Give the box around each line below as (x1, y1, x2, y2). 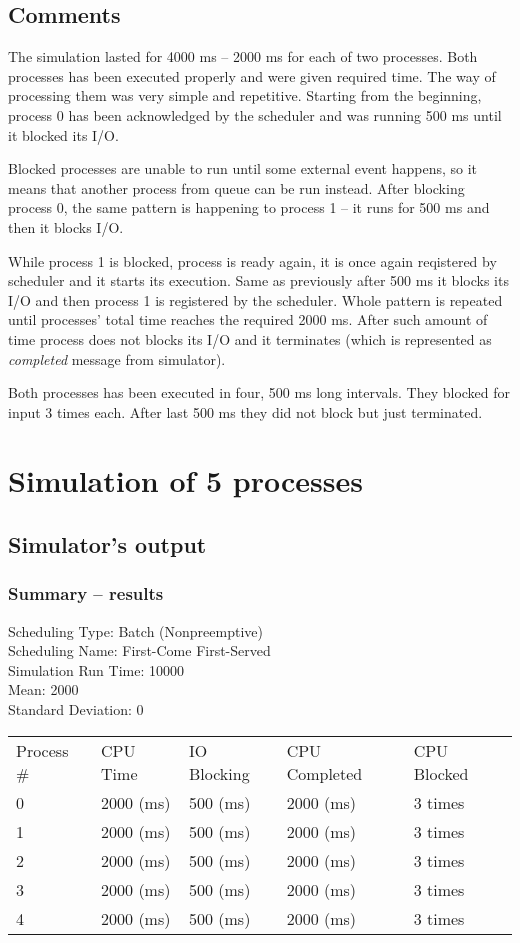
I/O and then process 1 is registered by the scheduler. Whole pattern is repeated (8, 289, 503, 310)
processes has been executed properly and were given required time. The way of (8, 65, 496, 86)
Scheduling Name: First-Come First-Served (8, 640, 271, 661)
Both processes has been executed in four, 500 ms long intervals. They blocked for (8, 382, 511, 403)
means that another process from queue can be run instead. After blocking (8, 177, 465, 198)
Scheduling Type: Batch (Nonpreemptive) (8, 620, 263, 641)
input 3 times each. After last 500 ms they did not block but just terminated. (8, 401, 483, 422)
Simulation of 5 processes (8, 460, 363, 501)
